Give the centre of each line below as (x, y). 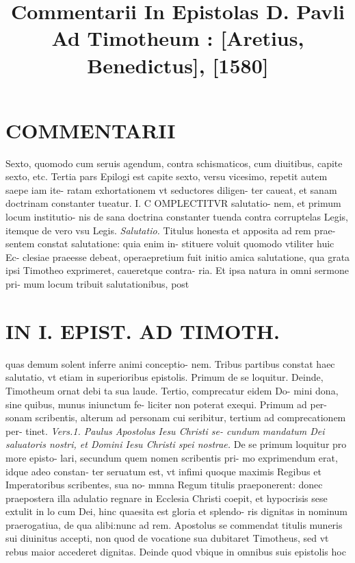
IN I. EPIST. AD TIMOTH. (143, 330)
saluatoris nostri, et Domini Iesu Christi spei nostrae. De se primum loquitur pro (176, 444)
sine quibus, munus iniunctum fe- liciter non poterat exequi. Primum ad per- (167, 404)
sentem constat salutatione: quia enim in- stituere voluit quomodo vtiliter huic (170, 243)
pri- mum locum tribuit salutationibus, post (97, 284)
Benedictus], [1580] (178, 65)
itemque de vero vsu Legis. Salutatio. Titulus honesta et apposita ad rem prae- (171, 230)
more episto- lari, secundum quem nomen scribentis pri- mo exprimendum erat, (172, 457)
